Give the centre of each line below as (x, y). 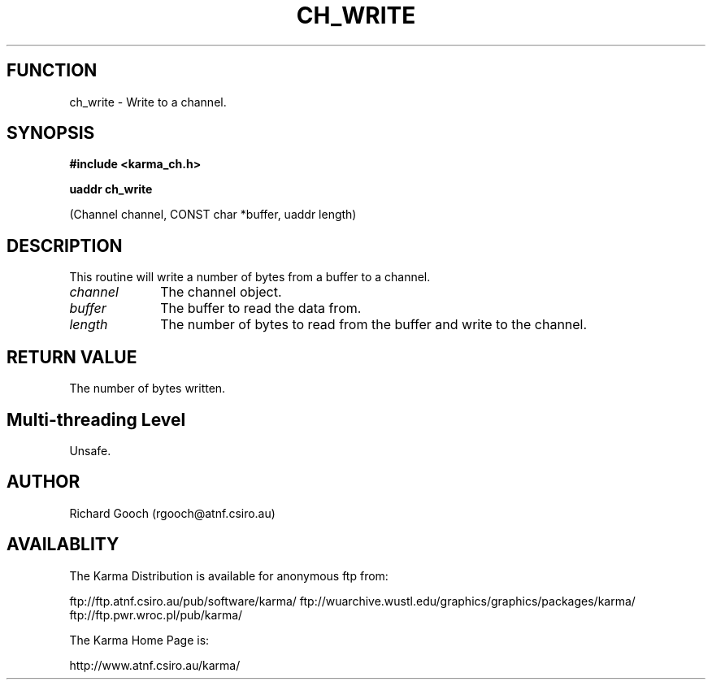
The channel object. (221, 292)
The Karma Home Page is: (139, 640)
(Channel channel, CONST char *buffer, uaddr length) (213, 215)
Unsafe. (90, 450)
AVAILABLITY (63, 545)
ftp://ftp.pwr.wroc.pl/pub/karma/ (156, 614)
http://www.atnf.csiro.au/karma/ (155, 665)
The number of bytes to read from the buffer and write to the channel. (374, 325)
